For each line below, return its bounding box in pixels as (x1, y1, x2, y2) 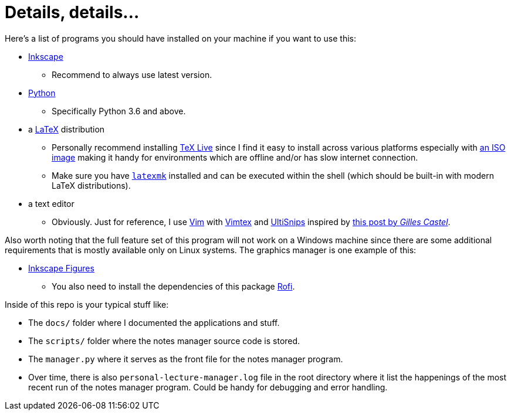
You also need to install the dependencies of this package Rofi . (52, 281, 295, 291)
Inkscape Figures (28, 263, 94, 273)
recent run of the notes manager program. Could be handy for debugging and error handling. (28, 382, 388, 392)
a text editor (28, 198, 75, 209)
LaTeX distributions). (52, 180, 131, 191)
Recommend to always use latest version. (52, 69, 212, 80)
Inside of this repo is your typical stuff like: (5, 299, 169, 309)
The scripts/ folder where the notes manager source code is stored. (28, 335, 300, 346)
